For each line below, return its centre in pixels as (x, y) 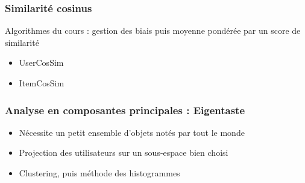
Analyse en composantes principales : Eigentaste (125, 110)
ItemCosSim (42, 83)
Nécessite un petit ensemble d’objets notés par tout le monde (132, 132)
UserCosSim (41, 63)
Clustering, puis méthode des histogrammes (99, 173)
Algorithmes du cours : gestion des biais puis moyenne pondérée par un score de (153, 30)
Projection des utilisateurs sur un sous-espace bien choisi (124, 152)
